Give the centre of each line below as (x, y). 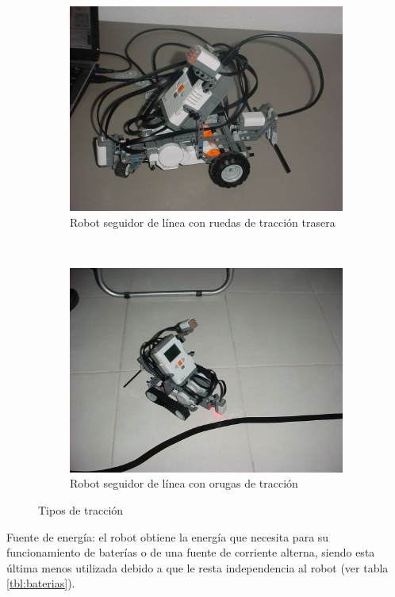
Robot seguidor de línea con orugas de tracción (184, 483)
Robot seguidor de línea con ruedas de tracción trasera (203, 222)
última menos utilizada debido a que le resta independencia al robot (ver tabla (197, 567)
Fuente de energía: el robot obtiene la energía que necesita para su (168, 536)
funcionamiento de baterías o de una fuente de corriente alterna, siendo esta (191, 552)
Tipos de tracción (81, 509)
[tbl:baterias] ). (41, 583)
